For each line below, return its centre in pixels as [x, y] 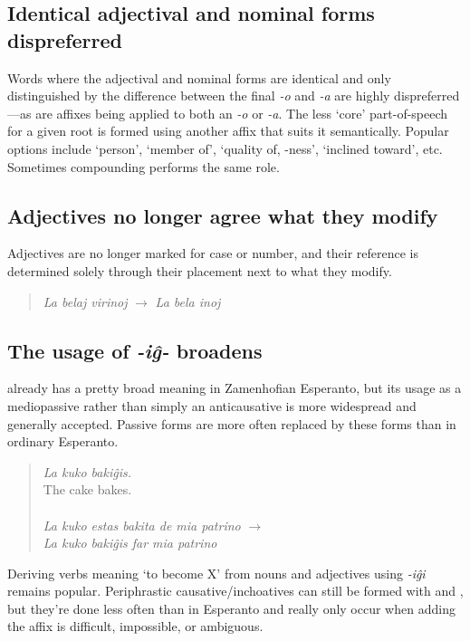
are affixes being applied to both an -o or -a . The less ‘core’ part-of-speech [242, 113]
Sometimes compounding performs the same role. [144, 166]
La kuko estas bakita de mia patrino [142, 525]
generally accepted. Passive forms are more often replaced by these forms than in [232, 423]
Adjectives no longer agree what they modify [223, 215]
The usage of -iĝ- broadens [135, 350]
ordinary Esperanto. [63, 441]
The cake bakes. [87, 489]
